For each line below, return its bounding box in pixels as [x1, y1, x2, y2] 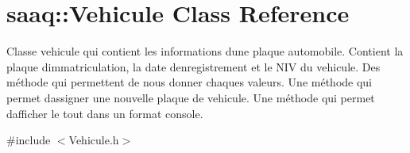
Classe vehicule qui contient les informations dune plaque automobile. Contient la [6, 43, 404, 59]
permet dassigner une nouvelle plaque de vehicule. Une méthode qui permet [6, 89, 375, 105]
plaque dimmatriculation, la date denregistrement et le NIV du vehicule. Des [6, 58, 381, 75]
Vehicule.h [68, 132, 119, 148]
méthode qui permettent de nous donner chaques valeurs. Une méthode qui [6, 74, 373, 90]
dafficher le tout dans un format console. [6, 105, 203, 121]
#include [6, 132, 51, 148]
